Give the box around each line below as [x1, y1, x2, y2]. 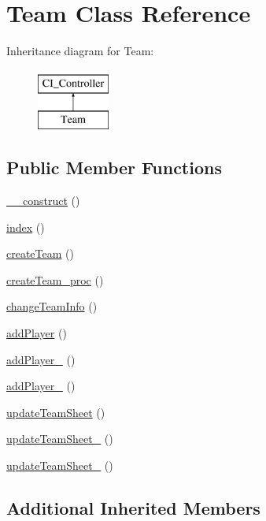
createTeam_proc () [6, 271, 104, 288]
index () [6, 218, 45, 235]
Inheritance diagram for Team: [6, 43, 154, 59]
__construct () [6, 192, 80, 209]
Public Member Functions [6, 155, 222, 180]
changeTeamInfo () [6, 298, 98, 314]
